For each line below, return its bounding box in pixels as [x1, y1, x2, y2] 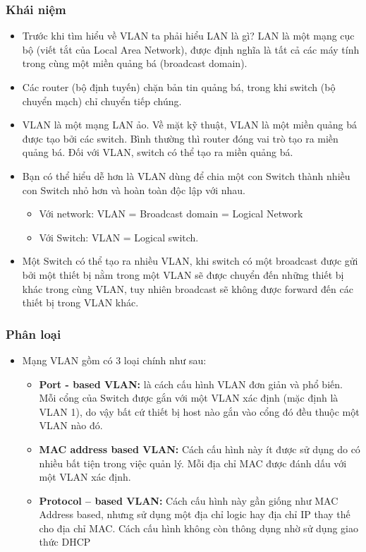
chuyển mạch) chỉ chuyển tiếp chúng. [22, 93, 182, 108]
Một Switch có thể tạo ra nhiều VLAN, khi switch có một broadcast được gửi [22, 253, 358, 268]
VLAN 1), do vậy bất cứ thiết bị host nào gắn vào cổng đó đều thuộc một [39, 404, 360, 419]
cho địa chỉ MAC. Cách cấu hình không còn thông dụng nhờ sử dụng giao [39, 520, 358, 535]
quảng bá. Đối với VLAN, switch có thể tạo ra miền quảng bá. [22, 145, 293, 160]
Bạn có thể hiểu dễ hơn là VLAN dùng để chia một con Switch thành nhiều [22, 168, 350, 183]
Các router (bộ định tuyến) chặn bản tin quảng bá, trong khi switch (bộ [22, 80, 336, 94]
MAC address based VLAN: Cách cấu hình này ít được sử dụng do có [39, 441, 360, 456]
